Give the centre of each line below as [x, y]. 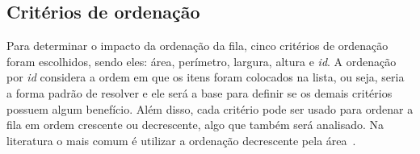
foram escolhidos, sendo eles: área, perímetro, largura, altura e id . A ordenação [202, 61]
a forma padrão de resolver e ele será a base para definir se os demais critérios [199, 92]
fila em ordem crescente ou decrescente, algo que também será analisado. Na [195, 125]
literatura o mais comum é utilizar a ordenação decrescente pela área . [181, 140]
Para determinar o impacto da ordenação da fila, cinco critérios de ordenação [197, 46]
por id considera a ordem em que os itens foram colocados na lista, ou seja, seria [206, 77]
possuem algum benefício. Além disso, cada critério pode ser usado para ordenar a [210, 108]
